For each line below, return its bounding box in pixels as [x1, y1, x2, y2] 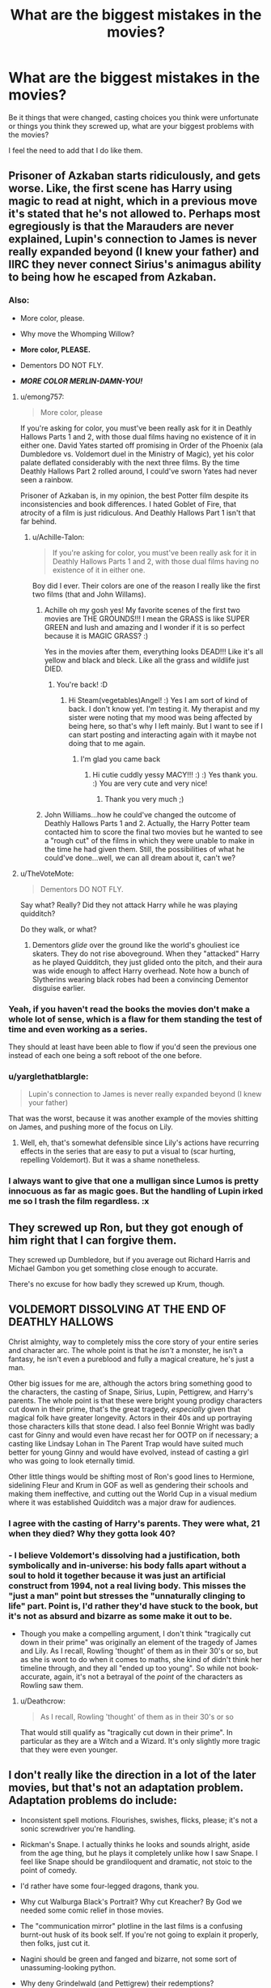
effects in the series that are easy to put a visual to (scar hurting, [19, 1146, 236, 1156]
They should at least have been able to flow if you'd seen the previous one [8, 1042, 257, 1052]
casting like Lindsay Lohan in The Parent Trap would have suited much [8, 1438, 244, 1448]
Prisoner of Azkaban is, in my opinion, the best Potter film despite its [19, 491, 249, 500]
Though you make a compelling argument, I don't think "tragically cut [19, 1628, 252, 1639]
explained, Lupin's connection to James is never [8, 233, 257, 246]
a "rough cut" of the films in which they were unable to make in [44, 835, 255, 845]
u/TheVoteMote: [19, 868, 74, 878]
